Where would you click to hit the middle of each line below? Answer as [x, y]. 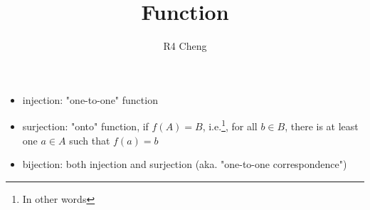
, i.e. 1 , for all [230, 125]
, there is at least [322, 126]
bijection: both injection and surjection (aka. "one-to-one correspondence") [185, 164]
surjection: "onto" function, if [85, 126]
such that [90, 140]
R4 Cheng [185, 46]
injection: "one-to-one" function [90, 99]
